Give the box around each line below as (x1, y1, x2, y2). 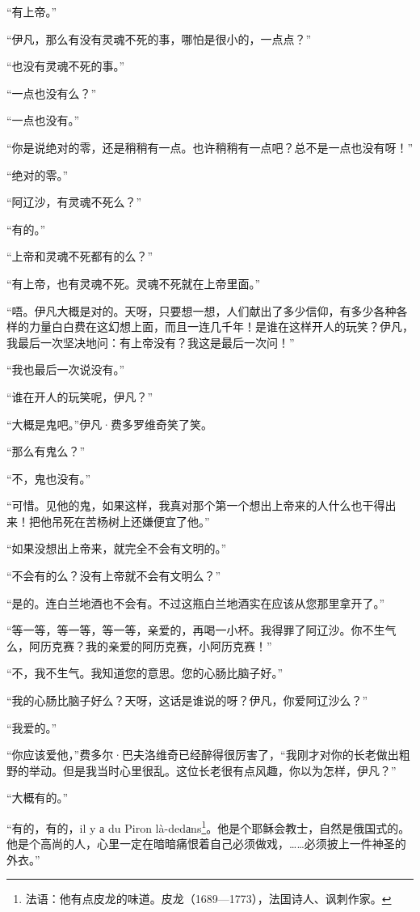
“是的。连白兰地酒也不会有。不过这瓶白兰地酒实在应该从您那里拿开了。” (6, 594, 385, 611)
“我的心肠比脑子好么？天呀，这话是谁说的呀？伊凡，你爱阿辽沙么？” (6, 692, 368, 709)
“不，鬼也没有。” (6, 469, 91, 486)
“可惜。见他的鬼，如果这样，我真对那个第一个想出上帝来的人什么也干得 (6, 497, 385, 514)
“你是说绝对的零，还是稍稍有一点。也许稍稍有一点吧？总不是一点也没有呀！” (6, 138, 414, 155)
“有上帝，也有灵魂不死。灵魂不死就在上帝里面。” (6, 274, 261, 291)
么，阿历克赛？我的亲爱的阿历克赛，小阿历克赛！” (6, 637, 272, 654)
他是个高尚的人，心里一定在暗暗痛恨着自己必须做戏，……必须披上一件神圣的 (6, 835, 406, 852)
